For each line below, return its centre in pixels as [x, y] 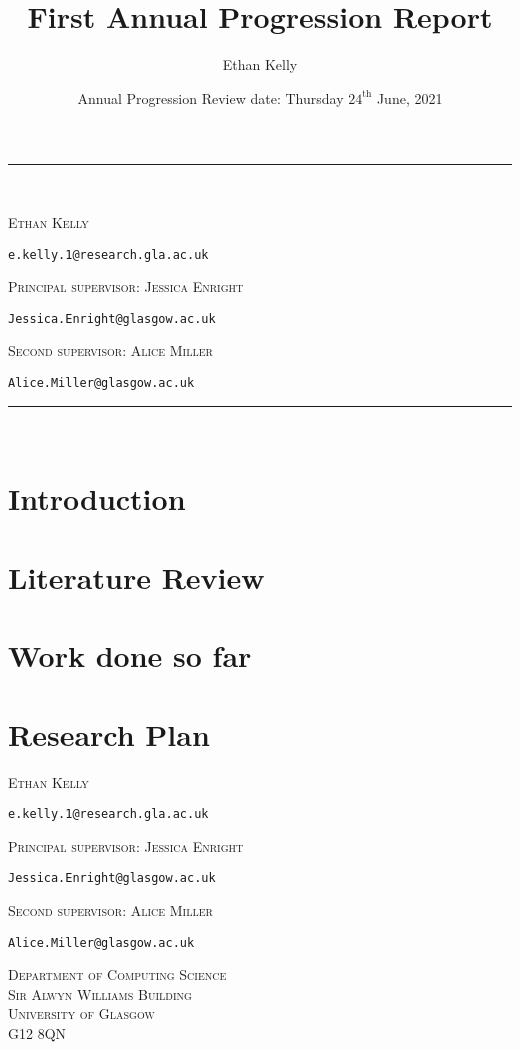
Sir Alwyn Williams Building [100, 993]
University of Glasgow [81, 1013]
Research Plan [109, 733]
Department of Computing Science [117, 974]
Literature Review [136, 576]
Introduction [97, 498]
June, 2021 [409, 97]
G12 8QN [37, 1033]
